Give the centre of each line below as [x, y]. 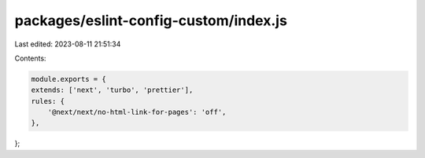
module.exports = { [68, 79]
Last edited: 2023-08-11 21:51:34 [68, 44]
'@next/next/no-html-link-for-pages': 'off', [137, 112]
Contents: [30, 58]
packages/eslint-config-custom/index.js [151, 20]
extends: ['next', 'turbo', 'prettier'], [112, 90]
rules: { [48, 101]
